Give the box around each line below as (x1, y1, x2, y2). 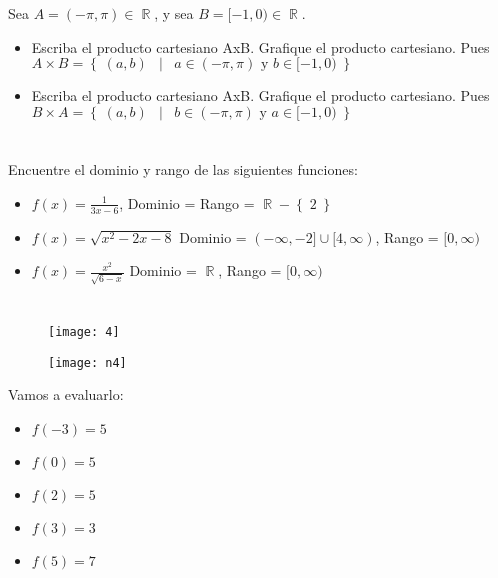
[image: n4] (48, 355, 127, 370)
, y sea (154, 3, 194, 24)
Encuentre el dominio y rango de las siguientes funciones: (8, 159, 358, 180)
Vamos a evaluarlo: (8, 384, 124, 405)
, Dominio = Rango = (119, 192, 255, 213)
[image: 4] (48, 325, 120, 340)
